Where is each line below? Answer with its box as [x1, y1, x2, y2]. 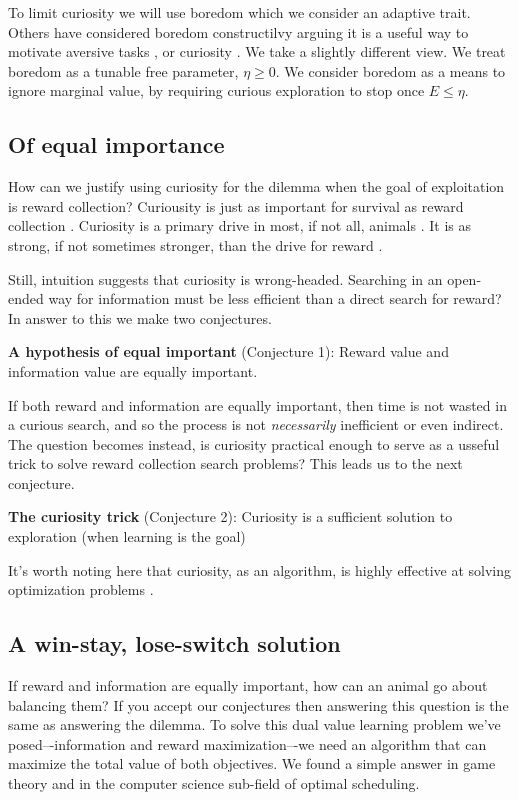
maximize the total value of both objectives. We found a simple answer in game [8, 753, 496, 774]
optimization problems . [8, 579, 154, 600]
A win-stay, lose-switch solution [8, 628, 341, 659]
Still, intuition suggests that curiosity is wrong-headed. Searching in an [8, 268, 443, 289]
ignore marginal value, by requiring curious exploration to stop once [8, 80, 425, 101]
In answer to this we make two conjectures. [8, 307, 272, 328]
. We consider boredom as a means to [275, 60, 506, 81]
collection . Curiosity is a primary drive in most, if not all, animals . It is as [8, 215, 472, 236]
